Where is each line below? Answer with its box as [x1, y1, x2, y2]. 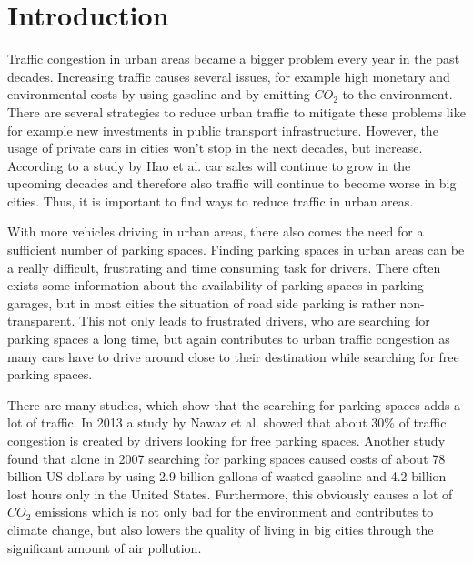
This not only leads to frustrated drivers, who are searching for [79, 311, 430, 330]
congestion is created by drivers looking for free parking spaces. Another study [7, 431, 446, 449]
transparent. [7, 311, 75, 330]
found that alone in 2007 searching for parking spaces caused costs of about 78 [7, 448, 446, 467]
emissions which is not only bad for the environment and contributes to [35, 502, 434, 521]
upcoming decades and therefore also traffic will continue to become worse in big [7, 174, 457, 193]
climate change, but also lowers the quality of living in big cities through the [7, 519, 434, 538]
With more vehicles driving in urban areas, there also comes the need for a [7, 222, 424, 241]
